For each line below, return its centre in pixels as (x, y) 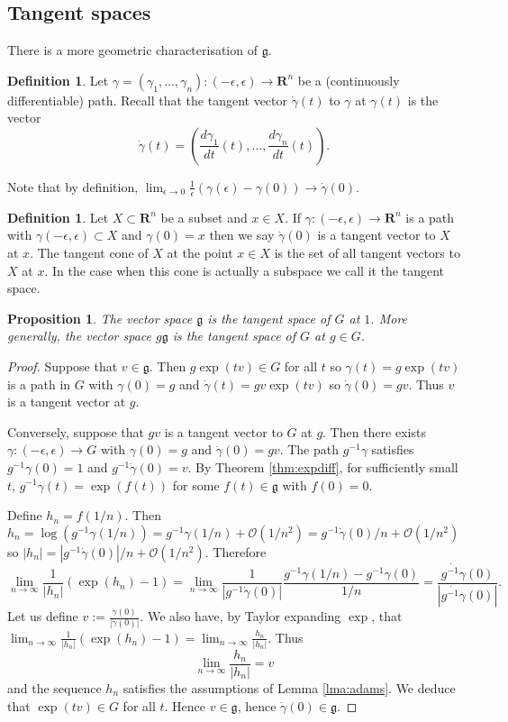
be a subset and (204, 217)
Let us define (43, 616)
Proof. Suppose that (63, 366)
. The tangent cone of (89, 252)
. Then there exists (374, 431)
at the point (200, 252)
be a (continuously (349, 80)
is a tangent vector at (67, 402)
